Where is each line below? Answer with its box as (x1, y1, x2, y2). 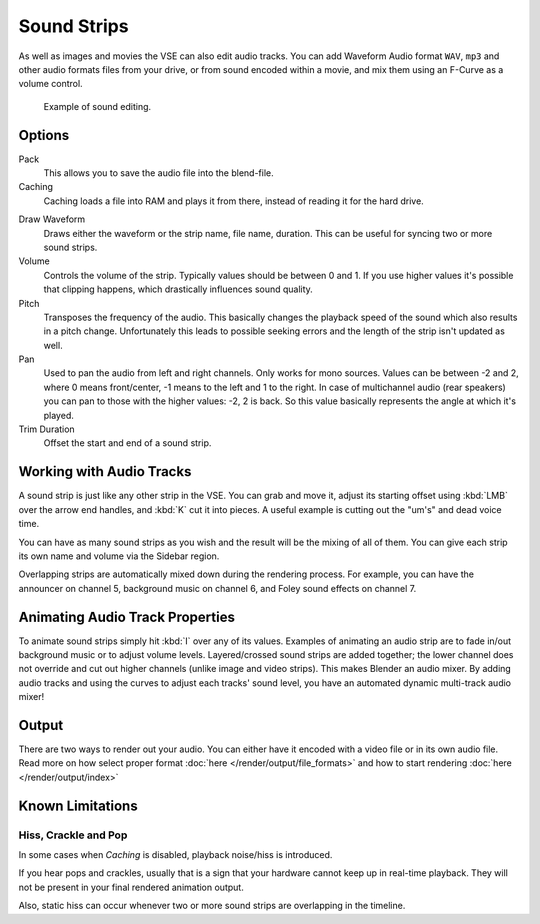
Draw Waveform (18, 213, 86, 225)
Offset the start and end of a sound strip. (43, 437, 212, 449)
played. (43, 409, 74, 421)
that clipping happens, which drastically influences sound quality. (43, 283, 314, 295)
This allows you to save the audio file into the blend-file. (43, 167, 274, 179)
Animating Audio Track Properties (18, 608, 235, 625)
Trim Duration (18, 423, 75, 435)
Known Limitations (18, 797, 139, 814)
